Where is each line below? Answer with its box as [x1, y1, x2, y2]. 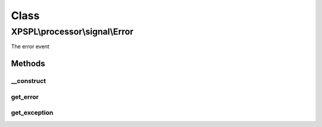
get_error [11, 92, 39, 101]
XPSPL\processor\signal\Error [11, 26, 134, 37]
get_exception [11, 109, 54, 117]
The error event [11, 43, 50, 50]
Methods [11, 58, 45, 69]
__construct [11, 77, 47, 85]
